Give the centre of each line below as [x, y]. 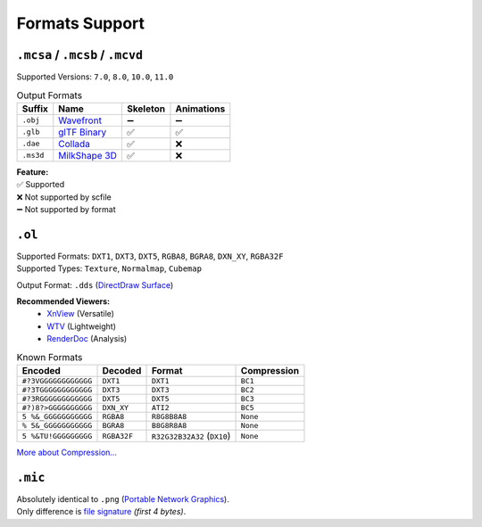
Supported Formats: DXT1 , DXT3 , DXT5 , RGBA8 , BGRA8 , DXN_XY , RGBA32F [150, 256]
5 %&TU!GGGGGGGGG [57, 436]
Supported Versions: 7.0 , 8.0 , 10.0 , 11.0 [95, 77]
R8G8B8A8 [169, 417]
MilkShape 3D [88, 155]
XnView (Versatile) [81, 314]
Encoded [42, 371]
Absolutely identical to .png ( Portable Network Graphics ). [123, 498]
